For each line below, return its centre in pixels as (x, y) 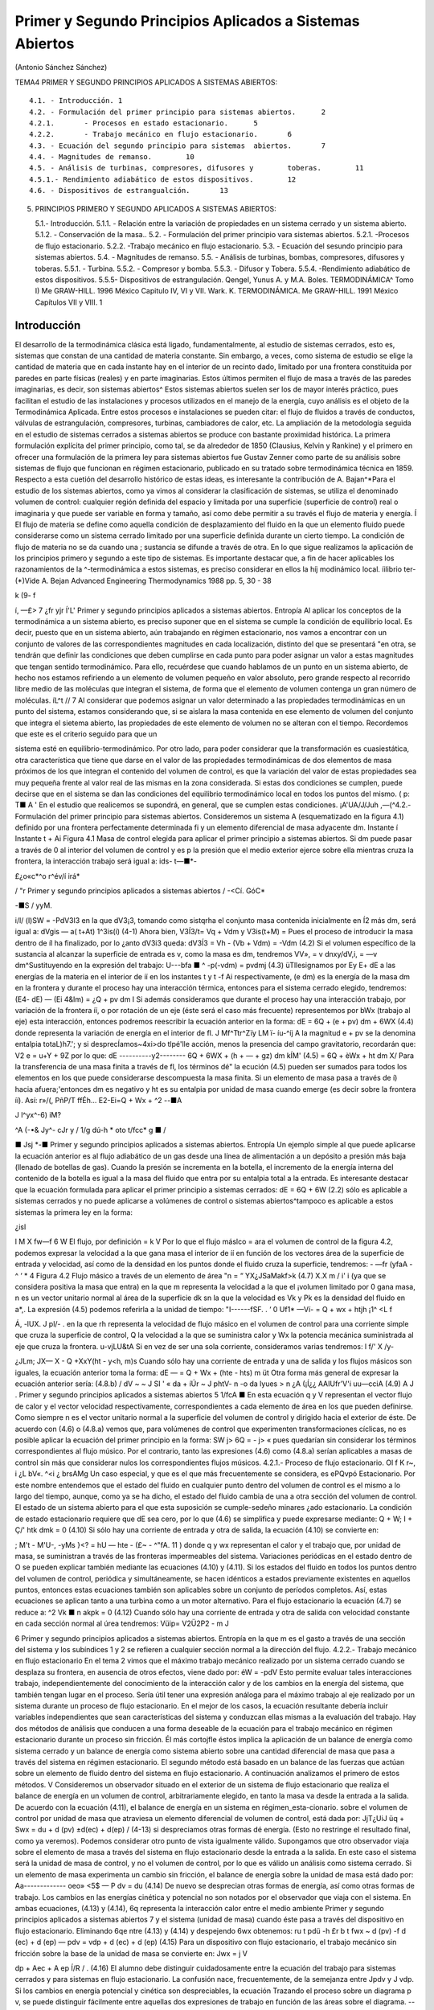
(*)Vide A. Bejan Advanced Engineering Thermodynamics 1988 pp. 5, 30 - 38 (143, 580)
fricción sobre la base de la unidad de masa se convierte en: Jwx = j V (131, 1953)
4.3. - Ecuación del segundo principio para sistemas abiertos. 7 (178, 146)
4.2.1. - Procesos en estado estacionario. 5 (144, 123)
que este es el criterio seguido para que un (86, 734)
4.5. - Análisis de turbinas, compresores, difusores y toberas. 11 (197, 168)
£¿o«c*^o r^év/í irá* (47, 876)
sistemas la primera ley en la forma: (74, 1212)
